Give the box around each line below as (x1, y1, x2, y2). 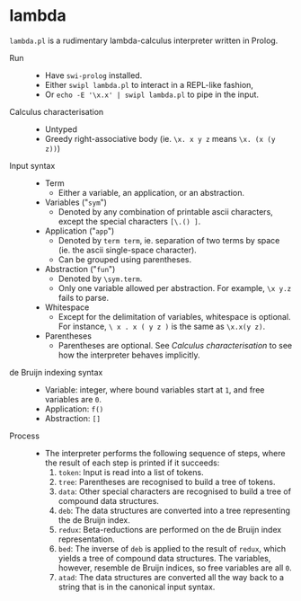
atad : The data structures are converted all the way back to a (58, 571, 285, 582)
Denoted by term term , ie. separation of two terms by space (58, 234, 280, 245)
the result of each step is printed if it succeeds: (44, 457, 220, 468)
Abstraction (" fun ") (44, 263, 116, 274)
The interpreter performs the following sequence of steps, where (44, 447, 286, 458)
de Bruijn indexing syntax (9, 367, 103, 377)
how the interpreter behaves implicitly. (58, 349, 200, 360)
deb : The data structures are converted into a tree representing (58, 505, 290, 516)
